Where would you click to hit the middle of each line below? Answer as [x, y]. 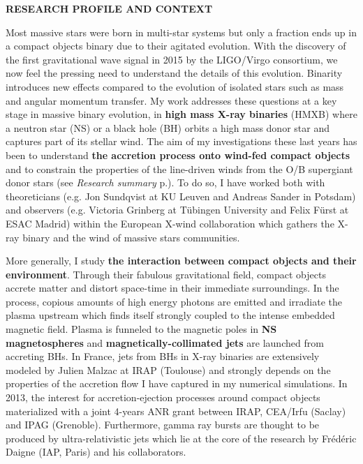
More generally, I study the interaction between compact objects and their [181, 261]
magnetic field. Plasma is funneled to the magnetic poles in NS [141, 329]
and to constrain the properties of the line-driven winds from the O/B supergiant [179, 169]
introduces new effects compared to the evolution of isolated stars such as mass [175, 86]
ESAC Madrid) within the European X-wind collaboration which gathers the [170, 223]
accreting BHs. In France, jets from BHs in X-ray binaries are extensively [163, 356]
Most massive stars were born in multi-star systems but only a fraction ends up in [181, 32]
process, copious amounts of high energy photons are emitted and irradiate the [174, 301]
